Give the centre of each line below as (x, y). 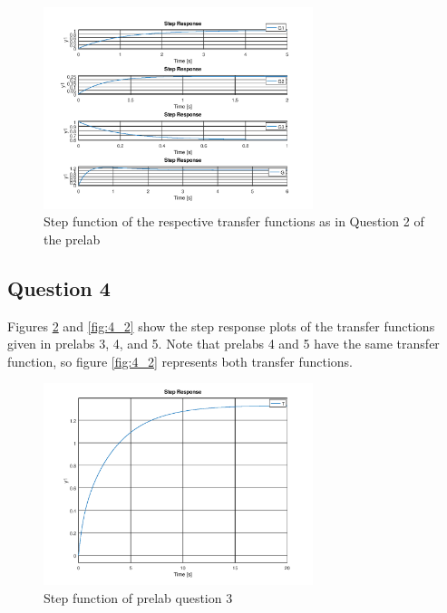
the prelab (72, 239)
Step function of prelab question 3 (138, 597)
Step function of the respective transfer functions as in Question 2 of (234, 221)
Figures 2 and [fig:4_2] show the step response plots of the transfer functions (221, 326)
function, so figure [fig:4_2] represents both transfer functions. (180, 361)
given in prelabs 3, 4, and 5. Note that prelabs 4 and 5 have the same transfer (223, 344)
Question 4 (59, 287)
